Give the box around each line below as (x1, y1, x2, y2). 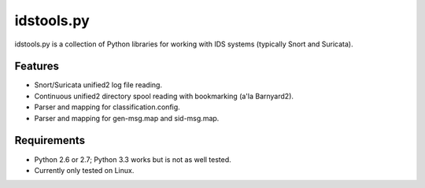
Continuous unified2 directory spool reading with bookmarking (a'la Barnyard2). (34, 91, 294, 101)
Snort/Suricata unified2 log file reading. (34, 80, 163, 90)
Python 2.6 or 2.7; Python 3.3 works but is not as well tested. (34, 154, 231, 164)
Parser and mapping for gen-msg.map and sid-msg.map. (34, 113, 220, 123)
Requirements (14, 134, 86, 147)
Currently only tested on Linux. (34, 165, 135, 175)
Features (14, 60, 59, 73)
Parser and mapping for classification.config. (34, 102, 180, 112)
